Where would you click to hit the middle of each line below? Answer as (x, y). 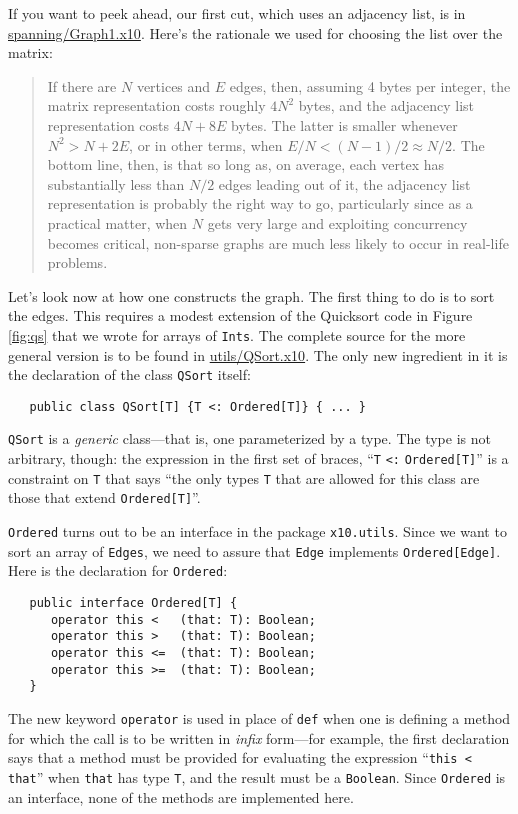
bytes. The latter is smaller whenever (344, 124)
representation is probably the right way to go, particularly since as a (260, 203)
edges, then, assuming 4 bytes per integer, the (370, 85)
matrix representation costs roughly (156, 105)
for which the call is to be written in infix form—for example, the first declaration (259, 737)
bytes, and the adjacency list (386, 105)
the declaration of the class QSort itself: (129, 374)
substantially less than (116, 183)
